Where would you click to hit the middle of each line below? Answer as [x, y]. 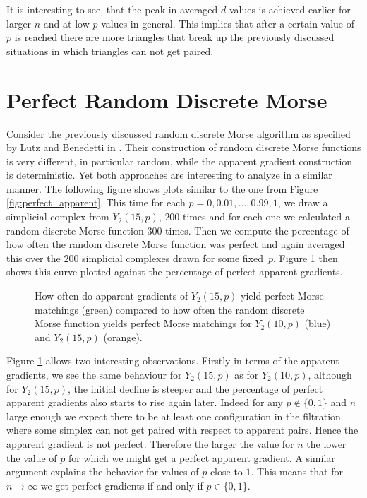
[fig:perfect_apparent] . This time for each [96, 202]
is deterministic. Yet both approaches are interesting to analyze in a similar [169, 175]
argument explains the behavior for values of [103, 472]
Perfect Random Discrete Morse [167, 99]
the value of [32, 457]
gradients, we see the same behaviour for [94, 374]
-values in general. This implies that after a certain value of [226, 23]
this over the [34, 257]
